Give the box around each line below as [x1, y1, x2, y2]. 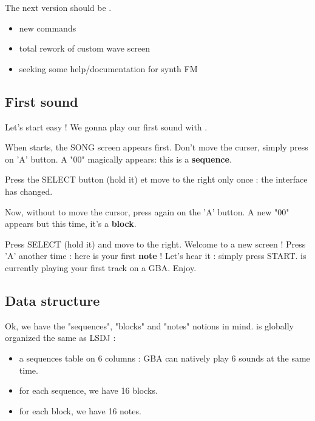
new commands [19, 21, 76, 34]
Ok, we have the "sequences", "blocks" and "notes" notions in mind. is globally [5, 319, 294, 332]
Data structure [5, 291, 100, 309]
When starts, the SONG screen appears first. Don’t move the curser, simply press [5, 141, 308, 153]
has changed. [5, 184, 53, 197]
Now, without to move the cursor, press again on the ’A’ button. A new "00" [5, 205, 290, 218]
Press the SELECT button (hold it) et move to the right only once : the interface [5, 173, 308, 186]
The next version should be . [5, 1, 112, 13]
